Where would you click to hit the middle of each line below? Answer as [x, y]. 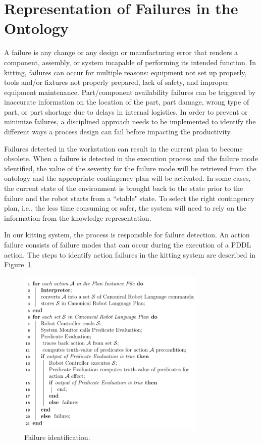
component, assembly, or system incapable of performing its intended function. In [130, 62]
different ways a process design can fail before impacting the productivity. [118, 132]
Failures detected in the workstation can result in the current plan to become [123, 148]
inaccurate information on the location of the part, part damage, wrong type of [127, 102]
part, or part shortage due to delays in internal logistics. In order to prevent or [126, 111]
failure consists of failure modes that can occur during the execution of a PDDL [128, 244]
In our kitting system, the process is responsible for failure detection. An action [127, 235]
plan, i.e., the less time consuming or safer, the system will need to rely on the [125, 208]
